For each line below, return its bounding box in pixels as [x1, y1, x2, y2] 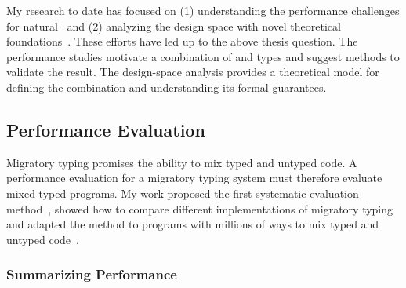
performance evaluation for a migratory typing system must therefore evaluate [6, 170, 382, 186]
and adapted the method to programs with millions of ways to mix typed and [6, 216, 379, 232]
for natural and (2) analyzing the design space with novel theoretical [6, 17, 341, 34]
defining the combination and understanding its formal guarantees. [6, 78, 327, 95]
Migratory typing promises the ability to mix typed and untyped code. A [6, 154, 357, 170]
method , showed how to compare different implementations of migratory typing [6, 200, 393, 217]
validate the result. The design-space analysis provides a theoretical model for [6, 64, 379, 80]
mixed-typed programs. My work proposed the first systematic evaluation [6, 184, 359, 201]
